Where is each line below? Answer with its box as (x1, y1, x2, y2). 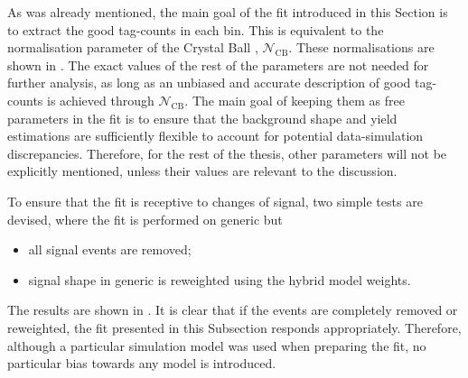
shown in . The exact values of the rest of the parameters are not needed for (7, 55, 429, 74)
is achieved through (47, 90, 154, 109)
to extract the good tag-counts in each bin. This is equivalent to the (7, 20, 384, 39)
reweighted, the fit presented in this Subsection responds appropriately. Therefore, (7, 318, 462, 337)
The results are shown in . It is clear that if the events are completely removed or (7, 300, 458, 319)
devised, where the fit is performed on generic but (7, 209, 283, 228)
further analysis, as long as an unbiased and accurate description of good (7, 73, 411, 92)
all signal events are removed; (28, 240, 192, 259)
